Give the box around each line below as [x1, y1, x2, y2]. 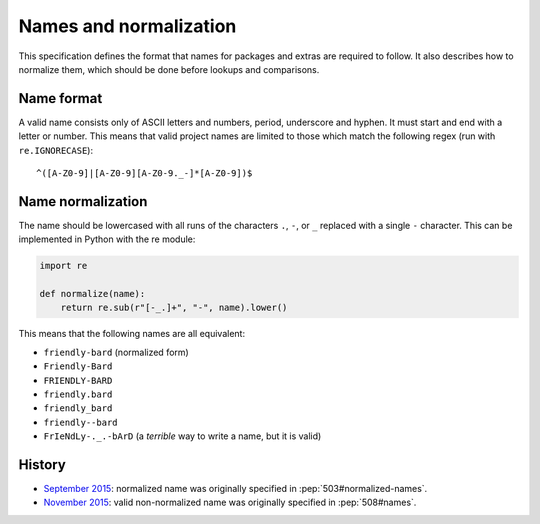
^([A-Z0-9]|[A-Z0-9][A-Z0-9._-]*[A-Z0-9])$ [36, 168, 253, 179]
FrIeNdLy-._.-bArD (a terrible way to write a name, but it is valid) [43, 430, 322, 442]
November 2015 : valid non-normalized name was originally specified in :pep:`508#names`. [43, 496, 417, 509]
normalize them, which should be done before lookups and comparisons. [18, 63, 320, 75]
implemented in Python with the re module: [18, 233, 196, 245]
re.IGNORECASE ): [18, 144, 94, 156]
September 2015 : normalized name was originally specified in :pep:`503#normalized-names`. [43, 483, 428, 495]
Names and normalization [18, 15, 237, 37]
